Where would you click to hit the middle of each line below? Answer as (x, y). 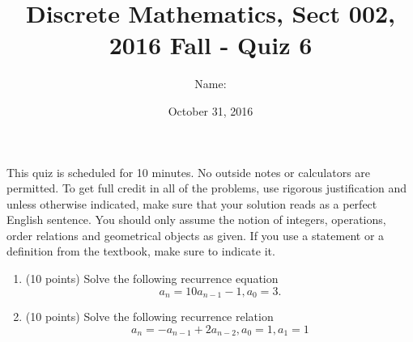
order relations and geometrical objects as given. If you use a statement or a (196, 235)
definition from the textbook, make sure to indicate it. (141, 251)
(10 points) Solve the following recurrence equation (152, 279)
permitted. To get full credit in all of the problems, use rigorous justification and (207, 188)
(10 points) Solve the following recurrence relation (149, 317)
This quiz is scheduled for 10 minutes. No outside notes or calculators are (189, 172)
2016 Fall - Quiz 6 (211, 45)
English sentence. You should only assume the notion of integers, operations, (196, 220)
